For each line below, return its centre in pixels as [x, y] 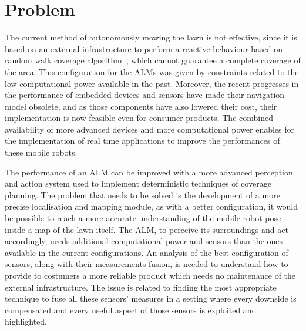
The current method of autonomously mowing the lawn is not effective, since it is [151, 37]
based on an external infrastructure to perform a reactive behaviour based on [144, 48]
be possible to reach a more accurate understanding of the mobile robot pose [143, 218]
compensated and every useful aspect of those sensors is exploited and [131, 310]
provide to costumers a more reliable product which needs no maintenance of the [150, 275]
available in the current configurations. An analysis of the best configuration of [147, 252]
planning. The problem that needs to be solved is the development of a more [142, 195]
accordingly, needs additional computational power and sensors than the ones [144, 241]
